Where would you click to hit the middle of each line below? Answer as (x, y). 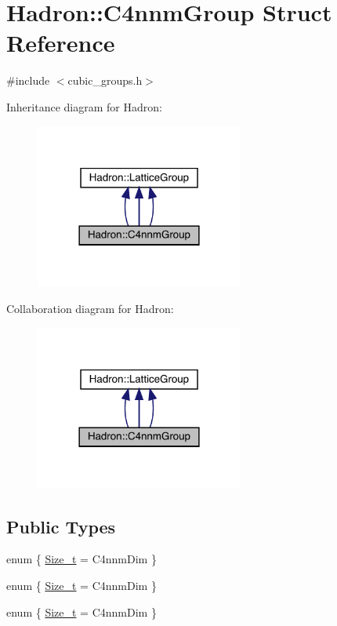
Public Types (61, 526)
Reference (61, 43)
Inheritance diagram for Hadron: (84, 106)
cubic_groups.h (105, 80)
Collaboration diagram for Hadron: (90, 309)
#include (28, 80)
